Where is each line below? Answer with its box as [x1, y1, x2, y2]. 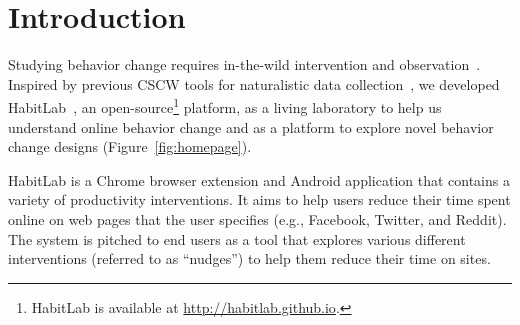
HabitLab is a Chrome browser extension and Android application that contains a [8, 169, 510, 190]
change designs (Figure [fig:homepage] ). [8, 136, 252, 157]
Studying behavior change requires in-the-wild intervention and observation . [8, 54, 481, 75]
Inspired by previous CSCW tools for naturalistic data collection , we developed [8, 73, 500, 94]
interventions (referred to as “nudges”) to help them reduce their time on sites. [8, 248, 491, 269]
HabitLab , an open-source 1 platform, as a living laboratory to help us [8, 94, 442, 117]
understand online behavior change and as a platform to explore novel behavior [8, 116, 494, 137]
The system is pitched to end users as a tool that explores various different [8, 228, 466, 249]
